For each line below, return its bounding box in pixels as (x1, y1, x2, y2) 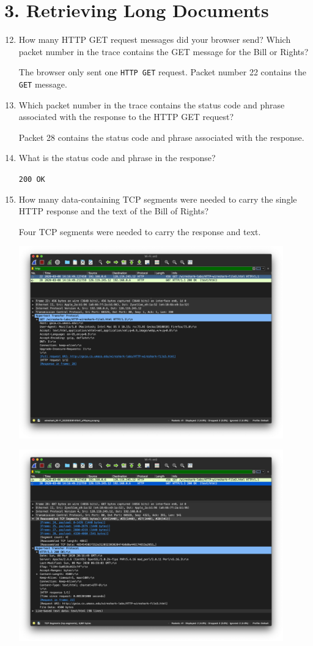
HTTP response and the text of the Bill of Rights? (18, 205, 209, 217)
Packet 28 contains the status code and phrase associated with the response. (18, 130, 304, 143)
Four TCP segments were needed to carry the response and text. (18, 225, 261, 238)
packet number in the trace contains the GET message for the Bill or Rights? (18, 45, 309, 58)
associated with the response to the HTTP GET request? (18, 110, 234, 123)
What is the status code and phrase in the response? (18, 151, 216, 164)
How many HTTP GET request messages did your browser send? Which (18, 33, 291, 46)
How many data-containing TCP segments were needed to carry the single (18, 192, 297, 205)
